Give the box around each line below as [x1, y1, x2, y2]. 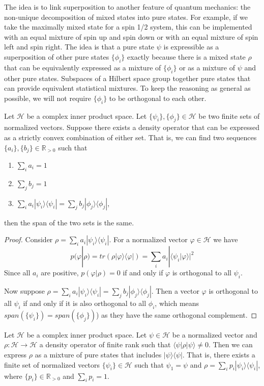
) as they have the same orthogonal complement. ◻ [96, 309, 257, 320]
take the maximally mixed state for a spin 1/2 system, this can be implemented [4, 21, 252, 32]
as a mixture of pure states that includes [35, 349, 162, 359]
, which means [155, 297, 199, 308]
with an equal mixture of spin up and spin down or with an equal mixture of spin [4, 31, 258, 42]
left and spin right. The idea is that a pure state [4, 41, 155, 52]
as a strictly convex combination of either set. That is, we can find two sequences [4, 132, 257, 142]
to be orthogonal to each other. [109, 92, 207, 103]
